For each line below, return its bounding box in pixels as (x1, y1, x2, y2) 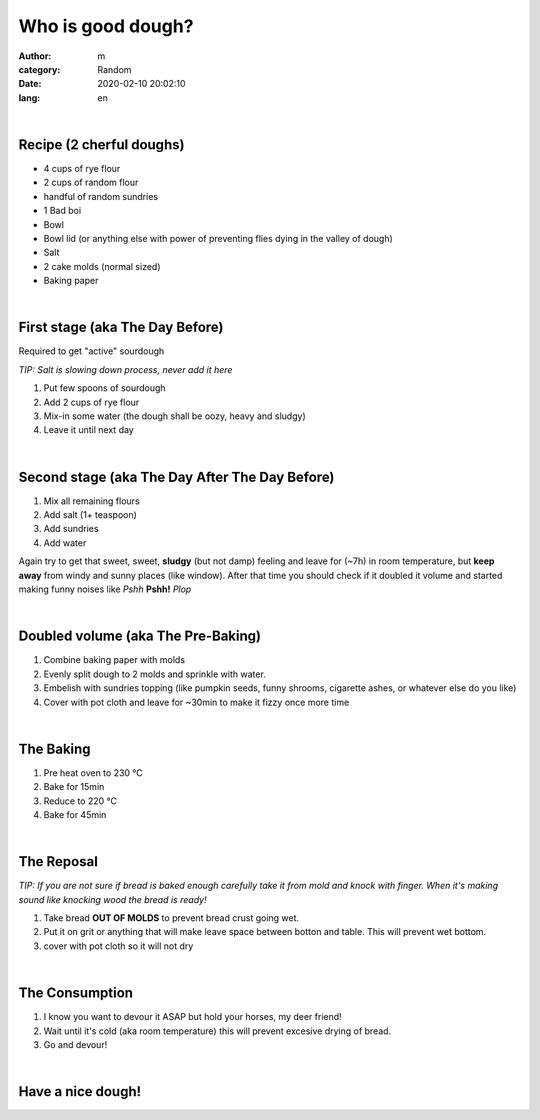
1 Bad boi (43, 205, 82, 217)
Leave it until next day (43, 424, 134, 436)
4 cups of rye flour (43, 163, 121, 175)
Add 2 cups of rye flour (43, 396, 140, 408)
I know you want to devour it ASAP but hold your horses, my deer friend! (43, 1011, 342, 1023)
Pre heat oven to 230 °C (43, 766, 144, 779)
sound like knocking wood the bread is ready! (18, 893, 207, 905)
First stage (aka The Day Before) (18, 319, 224, 336)
